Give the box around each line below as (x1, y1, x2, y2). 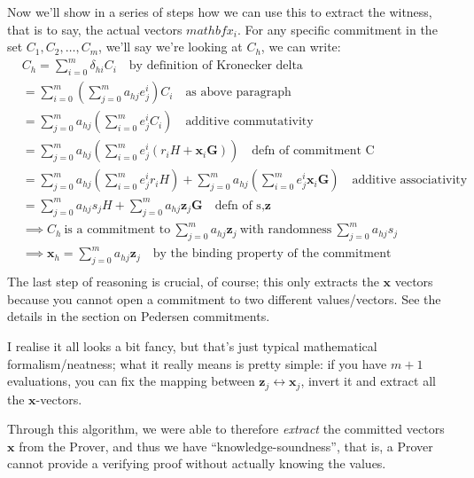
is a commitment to (64, 223, 171, 237)
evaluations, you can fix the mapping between (7, 372, 255, 390)
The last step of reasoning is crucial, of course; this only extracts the (7, 272, 379, 291)
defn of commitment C (252, 145, 375, 158)
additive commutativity (185, 115, 314, 129)
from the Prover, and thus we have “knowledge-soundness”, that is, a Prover (19, 436, 433, 455)
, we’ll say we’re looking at (98, 37, 243, 56)
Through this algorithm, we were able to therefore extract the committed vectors (7, 419, 445, 438)
